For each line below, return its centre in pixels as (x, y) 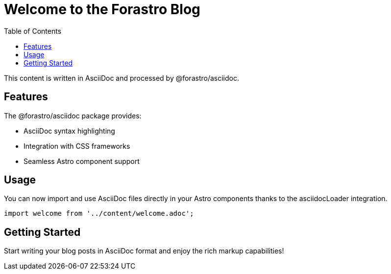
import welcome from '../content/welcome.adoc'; (99, 214)
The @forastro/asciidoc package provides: (73, 115)
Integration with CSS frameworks (77, 146)
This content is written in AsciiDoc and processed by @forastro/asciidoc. (122, 78)
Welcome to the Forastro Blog (102, 9)
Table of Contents (33, 31)
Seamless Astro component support (82, 161)
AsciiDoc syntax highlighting (69, 131)
